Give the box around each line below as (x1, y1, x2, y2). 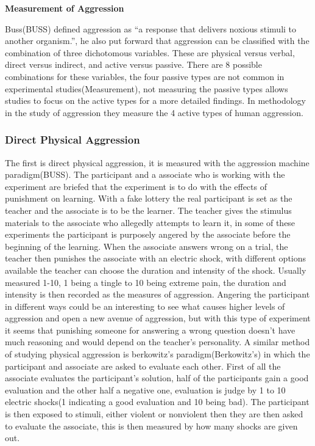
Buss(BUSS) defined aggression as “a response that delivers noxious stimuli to (5, 22, 297, 35)
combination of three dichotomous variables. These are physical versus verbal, (5, 46, 295, 59)
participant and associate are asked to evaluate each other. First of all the (5, 359, 281, 372)
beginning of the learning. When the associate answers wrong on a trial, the (5, 239, 288, 252)
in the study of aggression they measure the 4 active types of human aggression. (5, 106, 303, 119)
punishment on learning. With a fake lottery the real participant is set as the (5, 192, 292, 205)
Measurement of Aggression (5, 2, 124, 14)
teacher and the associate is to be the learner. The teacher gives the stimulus (5, 203, 292, 216)
